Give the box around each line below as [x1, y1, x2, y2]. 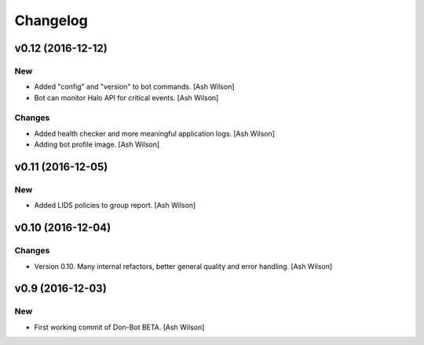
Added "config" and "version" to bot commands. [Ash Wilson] [34, 82, 235, 92]
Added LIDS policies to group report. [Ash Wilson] [34, 201, 196, 210]
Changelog [14, 12, 88, 29]
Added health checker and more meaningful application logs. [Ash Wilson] [34, 129, 275, 138]
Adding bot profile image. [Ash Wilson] [34, 140, 160, 149]
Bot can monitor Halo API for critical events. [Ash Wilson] [34, 93, 219, 102]
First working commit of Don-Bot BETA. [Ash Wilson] [34, 322, 205, 332]
